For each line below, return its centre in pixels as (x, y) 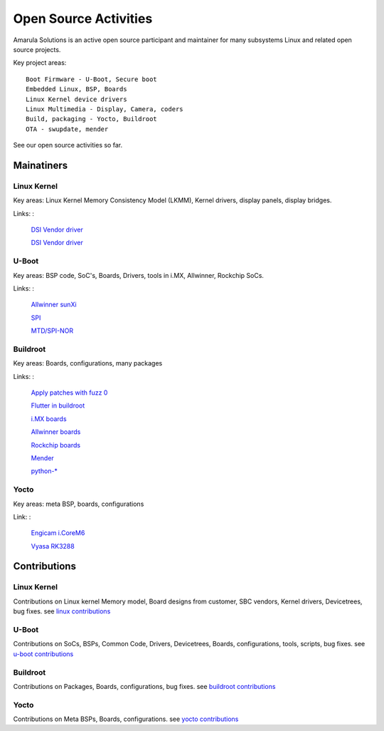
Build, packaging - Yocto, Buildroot (92, 119)
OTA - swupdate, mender (67, 129)
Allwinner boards (56, 432)
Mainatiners (40, 165)
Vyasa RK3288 (53, 546)
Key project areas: (40, 63)
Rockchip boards (56, 445)
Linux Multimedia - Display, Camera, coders (105, 109)
